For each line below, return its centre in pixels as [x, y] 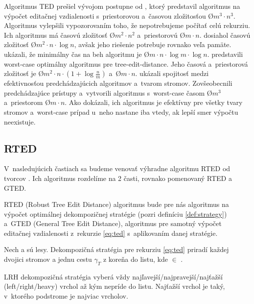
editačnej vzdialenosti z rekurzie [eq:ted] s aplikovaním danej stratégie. [111, 233]
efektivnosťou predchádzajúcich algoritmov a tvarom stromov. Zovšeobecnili [118, 83]
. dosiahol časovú [225, 35]
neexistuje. [20, 121]
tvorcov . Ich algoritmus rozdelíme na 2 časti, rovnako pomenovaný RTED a [118, 178]
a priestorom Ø [27, 102]
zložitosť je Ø [24, 73]
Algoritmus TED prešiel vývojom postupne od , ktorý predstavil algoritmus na [122, 6]
